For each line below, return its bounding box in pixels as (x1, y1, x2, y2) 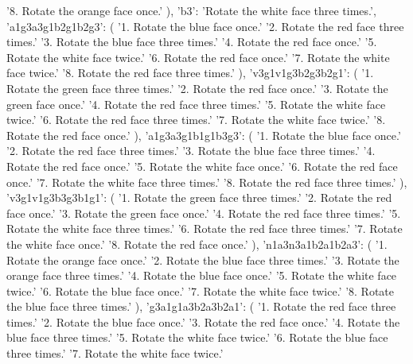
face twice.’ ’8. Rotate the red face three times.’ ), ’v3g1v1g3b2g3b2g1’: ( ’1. (6, 64, 374, 81)
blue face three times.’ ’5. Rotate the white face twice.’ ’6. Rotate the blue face (6, 329, 388, 346)
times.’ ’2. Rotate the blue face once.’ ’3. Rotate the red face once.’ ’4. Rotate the (6, 313, 400, 330)
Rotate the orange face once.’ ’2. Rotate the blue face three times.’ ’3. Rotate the (6, 251, 399, 268)
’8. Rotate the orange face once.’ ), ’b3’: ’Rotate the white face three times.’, (6, 2, 376, 18)
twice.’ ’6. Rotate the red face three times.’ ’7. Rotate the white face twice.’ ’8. (6, 111, 386, 128)
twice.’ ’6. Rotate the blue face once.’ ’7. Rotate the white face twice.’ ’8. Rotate (6, 282, 395, 299)
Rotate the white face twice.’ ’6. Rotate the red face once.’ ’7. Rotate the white (6, 48, 390, 65)
